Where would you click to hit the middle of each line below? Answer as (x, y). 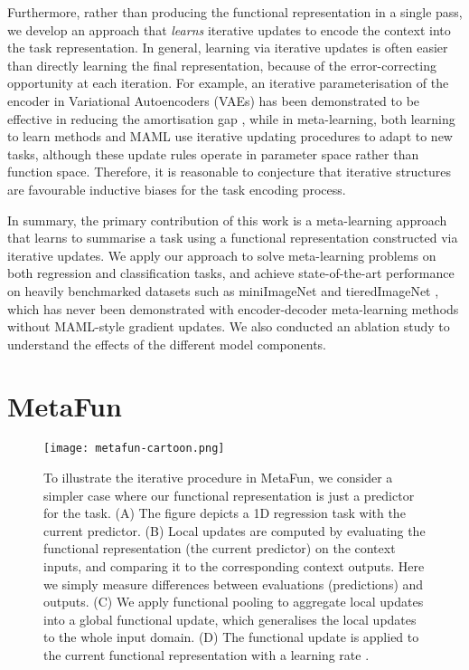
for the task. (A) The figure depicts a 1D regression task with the (225, 513)
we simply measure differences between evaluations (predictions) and (234, 584)
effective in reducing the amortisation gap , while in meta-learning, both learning (231, 118)
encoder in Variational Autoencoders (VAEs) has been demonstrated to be (214, 100)
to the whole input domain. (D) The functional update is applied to (231, 637)
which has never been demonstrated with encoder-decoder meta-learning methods (233, 308)
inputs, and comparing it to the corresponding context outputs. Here (234, 566)
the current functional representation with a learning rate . (206, 655)
